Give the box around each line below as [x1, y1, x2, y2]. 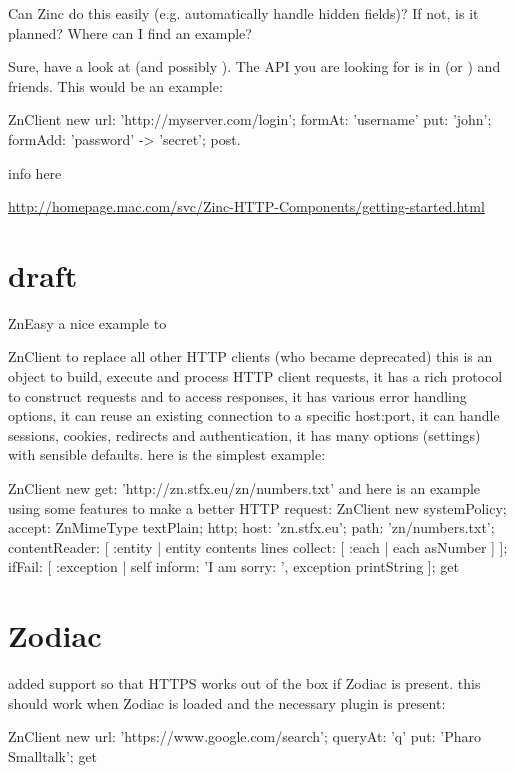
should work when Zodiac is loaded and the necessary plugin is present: [8, 692, 446, 713]
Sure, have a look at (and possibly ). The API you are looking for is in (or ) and [8, 56, 501, 77]
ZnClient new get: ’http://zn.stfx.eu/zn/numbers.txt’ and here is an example [8, 478, 481, 499]
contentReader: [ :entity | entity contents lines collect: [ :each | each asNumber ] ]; [8, 536, 508, 557]
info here [8, 162, 62, 183]
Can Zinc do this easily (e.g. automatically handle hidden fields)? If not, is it [8, 3, 479, 23]
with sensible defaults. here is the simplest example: [8, 444, 326, 465]
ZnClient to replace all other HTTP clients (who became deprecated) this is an [8, 346, 493, 367]
